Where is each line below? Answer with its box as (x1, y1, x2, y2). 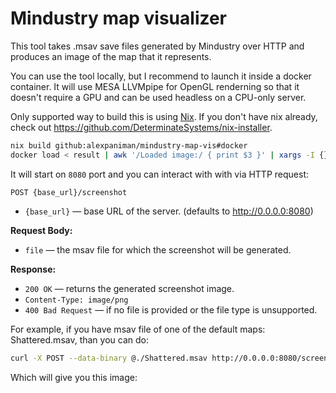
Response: (10, 263, 57, 275)
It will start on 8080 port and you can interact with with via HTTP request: (10, 168, 309, 180)
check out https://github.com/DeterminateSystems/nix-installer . (10, 121, 273, 133)
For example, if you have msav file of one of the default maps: (10, 323, 266, 335)
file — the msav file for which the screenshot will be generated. (24, 243, 292, 256)
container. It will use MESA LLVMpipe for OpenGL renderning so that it (10, 80, 300, 92)
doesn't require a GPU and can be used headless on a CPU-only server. (10, 91, 307, 103)
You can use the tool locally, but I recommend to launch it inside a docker (10, 70, 312, 82)
